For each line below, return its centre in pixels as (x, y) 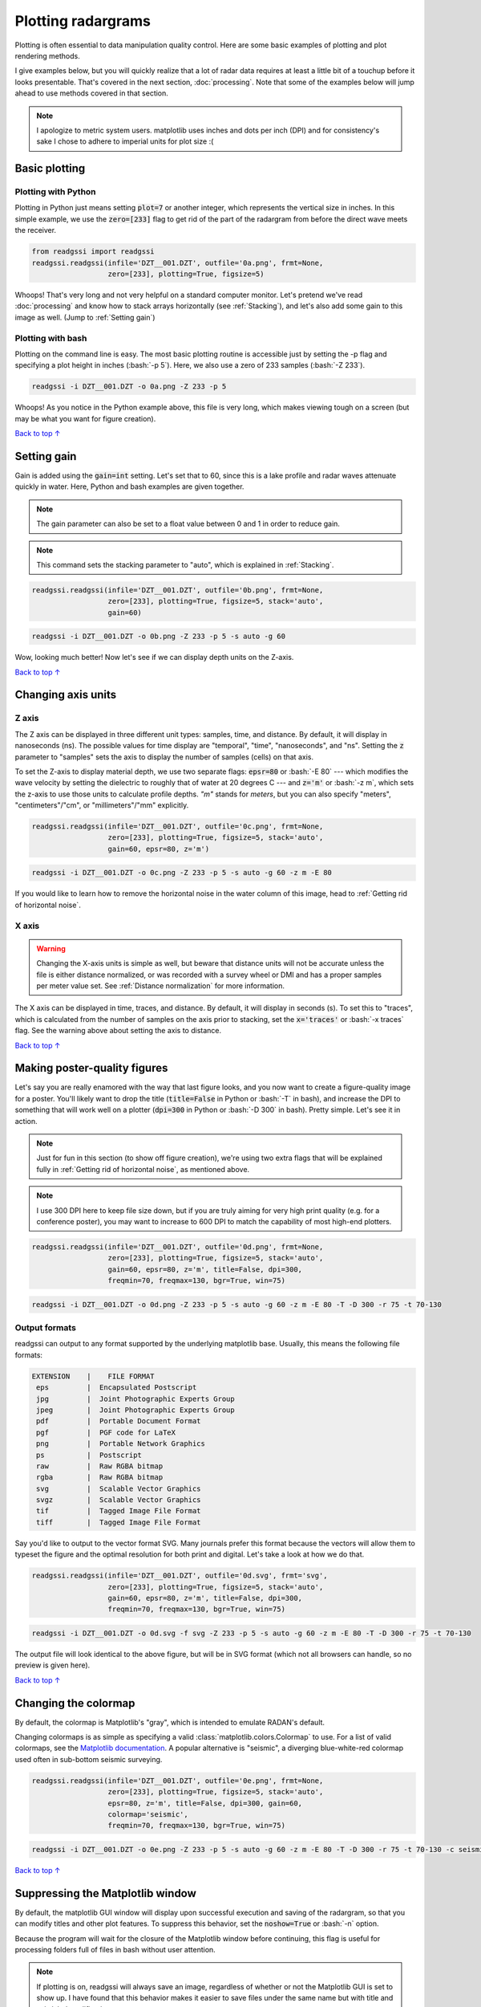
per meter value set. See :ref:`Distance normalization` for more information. (160, 985)
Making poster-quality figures (91, 1068)
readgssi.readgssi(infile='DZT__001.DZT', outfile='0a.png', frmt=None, (178, 263)
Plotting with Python (55, 192)
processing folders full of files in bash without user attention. (115, 1950)
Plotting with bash (51, 338)
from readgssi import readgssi (93, 252)
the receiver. (35, 230)
